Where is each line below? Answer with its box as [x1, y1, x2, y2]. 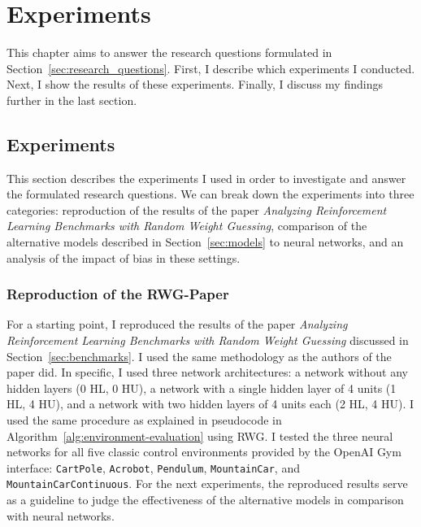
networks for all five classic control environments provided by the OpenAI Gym [7, 443, 401, 460]
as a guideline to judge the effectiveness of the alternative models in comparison [7, 491, 404, 508]
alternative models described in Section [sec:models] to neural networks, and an [7, 233, 404, 250]
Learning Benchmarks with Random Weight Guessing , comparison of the [7, 217, 367, 234]
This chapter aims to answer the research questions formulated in [7, 44, 332, 61]
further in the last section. [7, 91, 137, 108]
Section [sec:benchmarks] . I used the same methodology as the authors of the [7, 347, 392, 364]
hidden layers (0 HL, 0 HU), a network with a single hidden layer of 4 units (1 [7, 379, 397, 396]
